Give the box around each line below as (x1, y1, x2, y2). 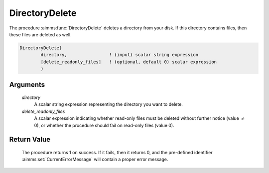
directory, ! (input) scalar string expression (40, 52, 199, 58)
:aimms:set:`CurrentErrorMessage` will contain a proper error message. (21, 157, 168, 163)
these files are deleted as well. (9, 31, 72, 37)
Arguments (9, 80, 45, 89)
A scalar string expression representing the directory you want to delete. (34, 101, 183, 107)
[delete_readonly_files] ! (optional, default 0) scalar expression (40, 59, 217, 65)
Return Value (9, 135, 51, 144)
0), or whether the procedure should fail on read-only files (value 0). (34, 122, 174, 128)
